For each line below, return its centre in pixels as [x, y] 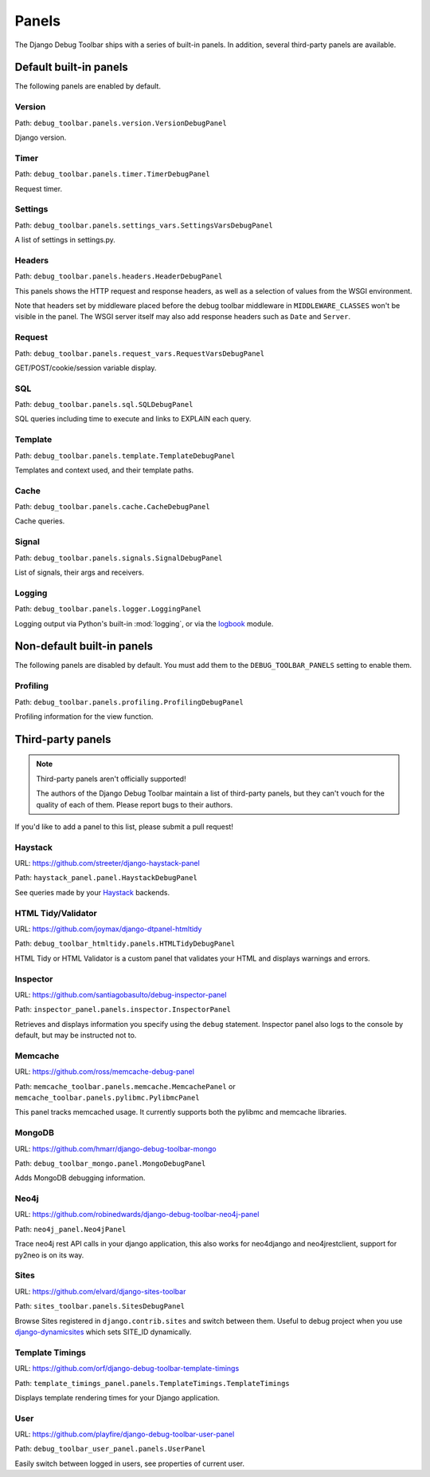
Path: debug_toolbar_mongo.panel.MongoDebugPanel [110, 1163]
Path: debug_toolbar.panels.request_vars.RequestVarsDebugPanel [140, 353]
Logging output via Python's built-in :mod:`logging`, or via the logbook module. [144, 623]
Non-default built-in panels [84, 646]
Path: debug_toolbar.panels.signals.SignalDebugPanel [119, 558]
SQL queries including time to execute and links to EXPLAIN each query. [133, 419]
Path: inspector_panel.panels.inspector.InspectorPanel [123, 1009]
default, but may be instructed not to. [76, 1035]
